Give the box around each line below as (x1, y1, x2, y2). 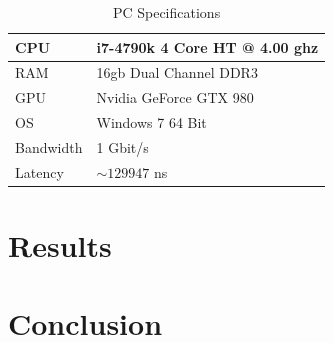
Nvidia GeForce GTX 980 (96, 87, 254, 108)
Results (8, 225, 112, 266)
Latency (15, 161, 64, 182)
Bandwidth (15, 136, 83, 157)
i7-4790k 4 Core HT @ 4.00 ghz (96, 36, 319, 57)
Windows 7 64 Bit (96, 112, 207, 133)
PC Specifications (112, 2, 221, 22)
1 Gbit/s (96, 136, 149, 157)
